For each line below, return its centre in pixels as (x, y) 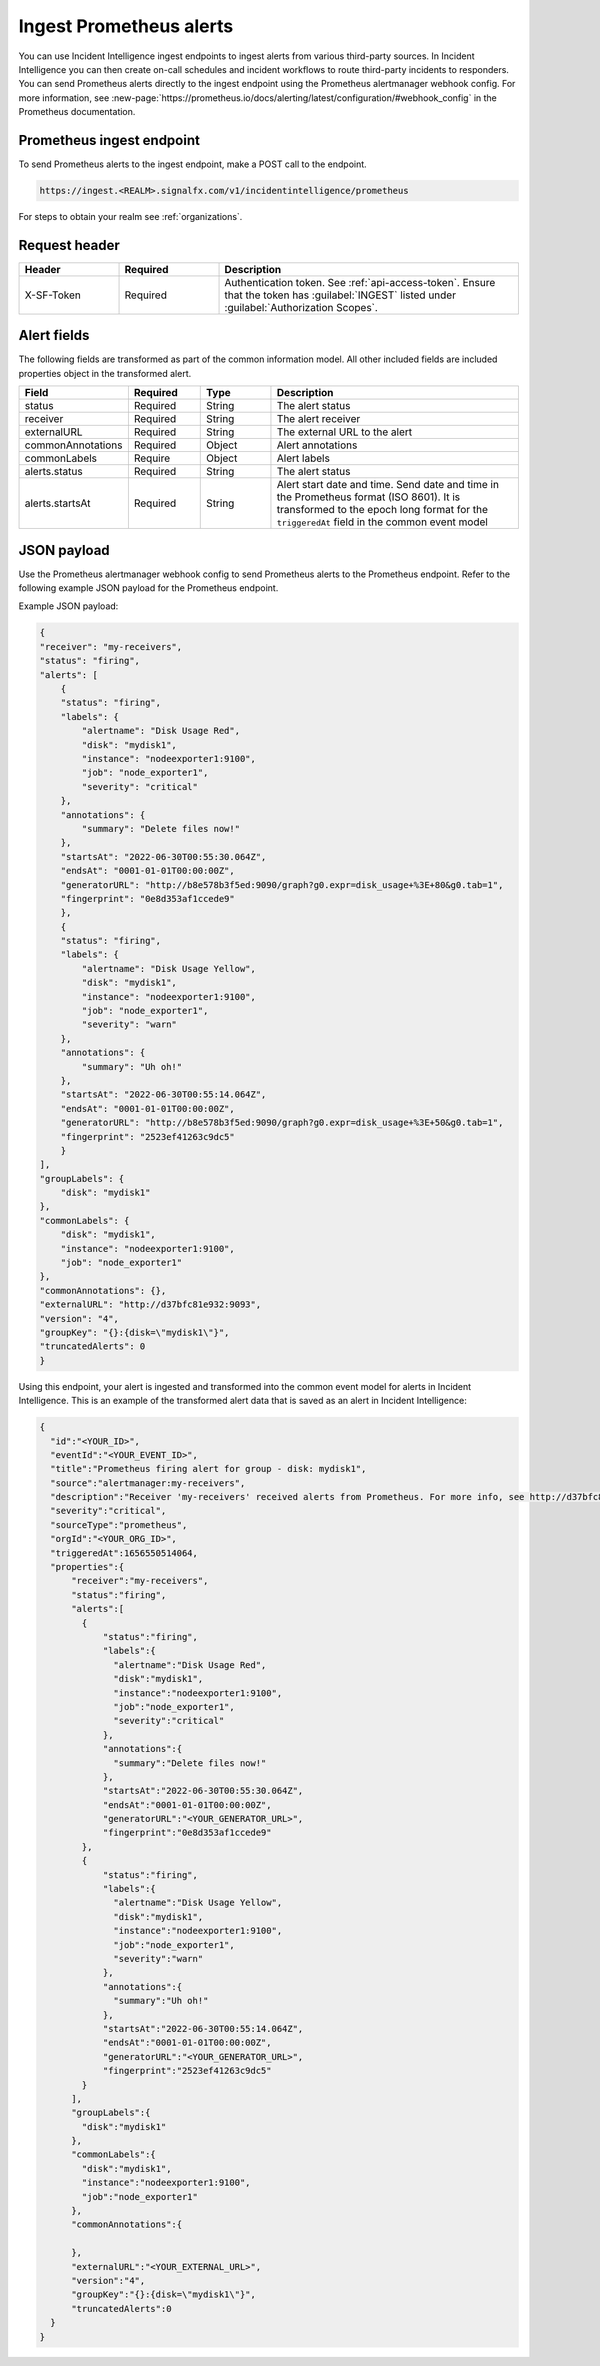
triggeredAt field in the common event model (382, 522)
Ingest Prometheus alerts (126, 26)
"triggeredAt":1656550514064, (124, 1553)
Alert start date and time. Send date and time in (388, 485)
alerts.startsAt (57, 503)
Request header (69, 245)
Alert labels (303, 458)
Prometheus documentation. (77, 112)
